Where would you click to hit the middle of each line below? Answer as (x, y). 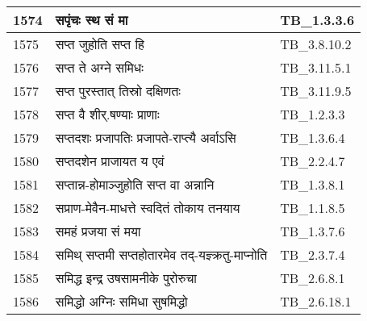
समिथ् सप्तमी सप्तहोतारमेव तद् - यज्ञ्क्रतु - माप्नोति (161, 254)
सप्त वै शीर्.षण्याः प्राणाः (107, 114)
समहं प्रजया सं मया (98, 231)
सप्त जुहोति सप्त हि (100, 44)
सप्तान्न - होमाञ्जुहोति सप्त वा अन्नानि (135, 184)
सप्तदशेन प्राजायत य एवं (110, 161)
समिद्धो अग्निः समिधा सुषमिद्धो (121, 301)
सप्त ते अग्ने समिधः (99, 67)
